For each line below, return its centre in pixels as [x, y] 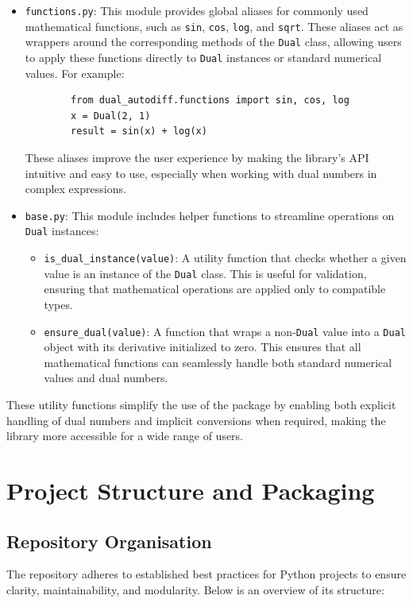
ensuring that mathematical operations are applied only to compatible [215, 289]
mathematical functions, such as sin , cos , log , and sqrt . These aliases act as [214, 26]
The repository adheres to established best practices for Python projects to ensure [206, 574]
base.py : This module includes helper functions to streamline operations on [210, 215]
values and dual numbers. [106, 378]
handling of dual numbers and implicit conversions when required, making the [196, 420]
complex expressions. [75, 189]
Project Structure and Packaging [191, 490]
